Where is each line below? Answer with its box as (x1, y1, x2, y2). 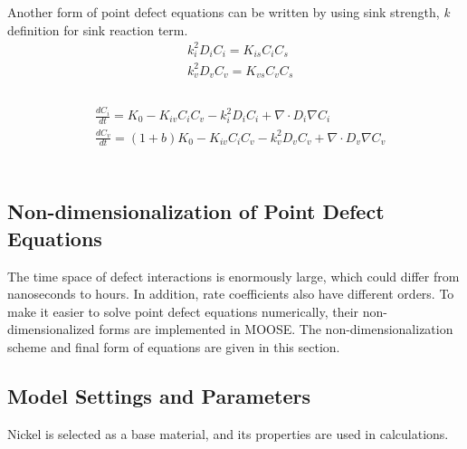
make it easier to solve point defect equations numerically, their (7, 301, 359, 320)
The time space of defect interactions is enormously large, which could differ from (7, 266, 460, 285)
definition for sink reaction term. (7, 20, 188, 39)
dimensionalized (7, 320, 95, 339)
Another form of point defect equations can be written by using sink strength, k (7, 3, 450, 21)
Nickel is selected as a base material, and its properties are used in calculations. (7, 424, 449, 443)
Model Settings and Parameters (7, 382, 310, 410)
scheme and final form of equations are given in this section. (7, 338, 340, 357)
